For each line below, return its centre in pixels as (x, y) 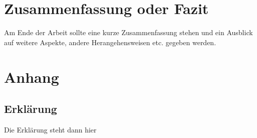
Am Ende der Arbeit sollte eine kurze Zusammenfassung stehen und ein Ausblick (128, 32)
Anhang (32, 77)
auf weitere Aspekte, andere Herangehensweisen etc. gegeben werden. (110, 42)
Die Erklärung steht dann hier (50, 129)
